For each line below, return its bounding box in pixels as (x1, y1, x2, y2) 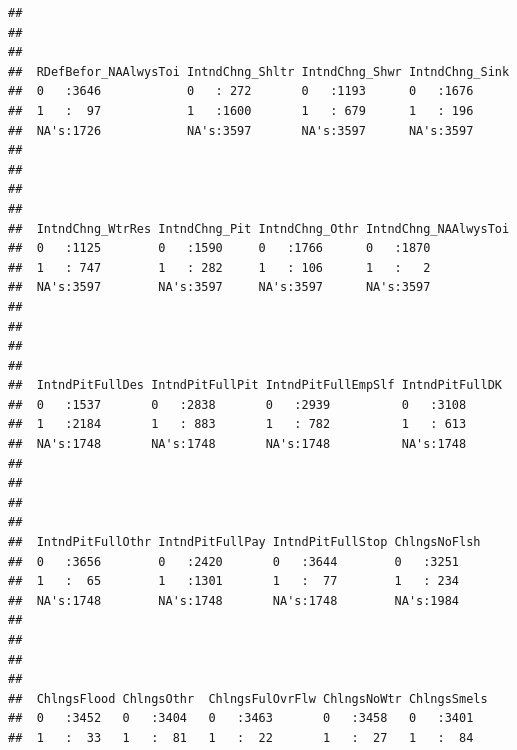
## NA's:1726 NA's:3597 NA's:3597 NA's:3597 (8, 123, 474, 138)
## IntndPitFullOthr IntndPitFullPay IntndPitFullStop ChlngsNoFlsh (8, 535, 481, 550)
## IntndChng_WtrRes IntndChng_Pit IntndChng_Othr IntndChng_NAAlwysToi (8, 221, 510, 236)
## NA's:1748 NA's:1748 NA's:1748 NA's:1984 (8, 593, 460, 608)
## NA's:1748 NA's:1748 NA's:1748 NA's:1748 (8, 437, 467, 452)
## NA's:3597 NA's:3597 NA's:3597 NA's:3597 (8, 280, 431, 295)
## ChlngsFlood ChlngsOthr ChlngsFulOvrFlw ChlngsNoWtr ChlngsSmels (8, 691, 488, 706)
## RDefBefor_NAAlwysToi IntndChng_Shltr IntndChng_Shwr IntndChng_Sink (8, 64, 510, 79)
